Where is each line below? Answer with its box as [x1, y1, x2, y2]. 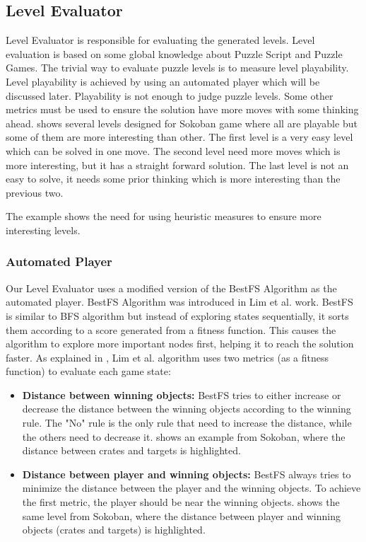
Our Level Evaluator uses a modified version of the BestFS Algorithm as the [6, 280, 337, 295]
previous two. [6, 185, 64, 200]
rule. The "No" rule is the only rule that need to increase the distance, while [22, 415, 352, 430]
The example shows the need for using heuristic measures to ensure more [6, 209, 321, 224]
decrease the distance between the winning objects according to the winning [22, 401, 351, 416]
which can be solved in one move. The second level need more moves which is [6, 143, 341, 158]
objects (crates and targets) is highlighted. [22, 522, 206, 537]
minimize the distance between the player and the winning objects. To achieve [22, 480, 361, 495]
